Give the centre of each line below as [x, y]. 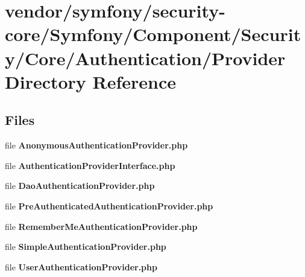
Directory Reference [91, 81]
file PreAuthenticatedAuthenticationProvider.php [109, 205]
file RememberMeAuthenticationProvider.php [101, 226]
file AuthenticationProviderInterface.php [90, 165]
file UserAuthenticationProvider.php [81, 266]
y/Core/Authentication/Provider [145, 58]
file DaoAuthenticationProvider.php [80, 186]
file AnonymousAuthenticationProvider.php [96, 145]
